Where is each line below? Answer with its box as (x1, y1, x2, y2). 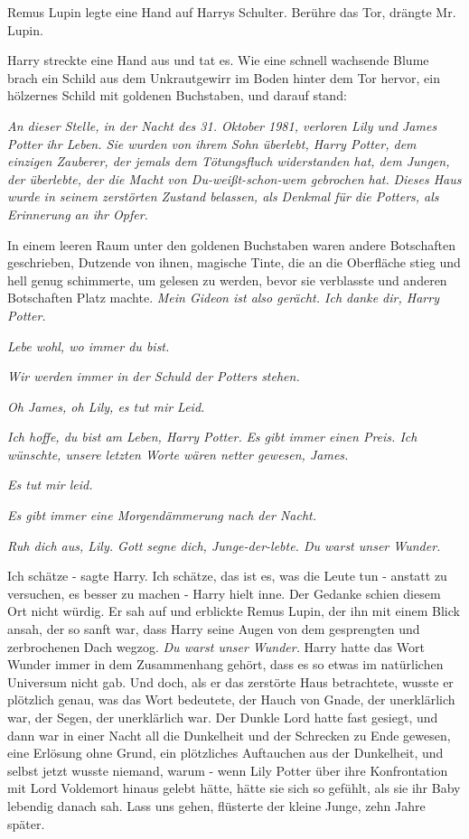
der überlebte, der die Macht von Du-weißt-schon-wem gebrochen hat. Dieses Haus (7, 169, 462, 188)
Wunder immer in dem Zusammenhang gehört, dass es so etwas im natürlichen (7, 655, 444, 674)
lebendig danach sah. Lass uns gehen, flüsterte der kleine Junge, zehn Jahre (7, 796, 426, 815)
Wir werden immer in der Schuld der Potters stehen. (7, 367, 300, 386)
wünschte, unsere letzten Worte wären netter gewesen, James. (7, 444, 349, 463)
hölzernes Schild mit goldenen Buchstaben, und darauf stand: (7, 86, 347, 105)
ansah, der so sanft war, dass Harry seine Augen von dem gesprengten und (7, 620, 420, 639)
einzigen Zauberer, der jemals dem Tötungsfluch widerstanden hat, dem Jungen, (7, 152, 450, 171)
